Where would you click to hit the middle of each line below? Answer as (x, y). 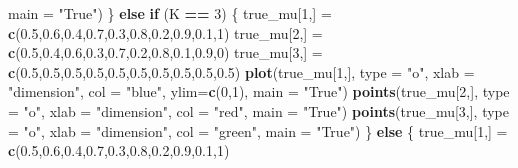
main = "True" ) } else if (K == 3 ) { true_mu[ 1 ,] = (170, 13)
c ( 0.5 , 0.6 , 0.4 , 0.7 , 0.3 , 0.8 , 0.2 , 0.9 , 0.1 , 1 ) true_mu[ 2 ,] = (165, 32)
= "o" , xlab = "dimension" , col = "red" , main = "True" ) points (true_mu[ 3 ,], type (259, 110)
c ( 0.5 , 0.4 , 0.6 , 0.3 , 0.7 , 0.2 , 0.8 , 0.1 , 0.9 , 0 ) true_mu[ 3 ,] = (165, 52)
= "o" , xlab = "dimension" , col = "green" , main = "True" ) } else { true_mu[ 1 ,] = (258, 130)
